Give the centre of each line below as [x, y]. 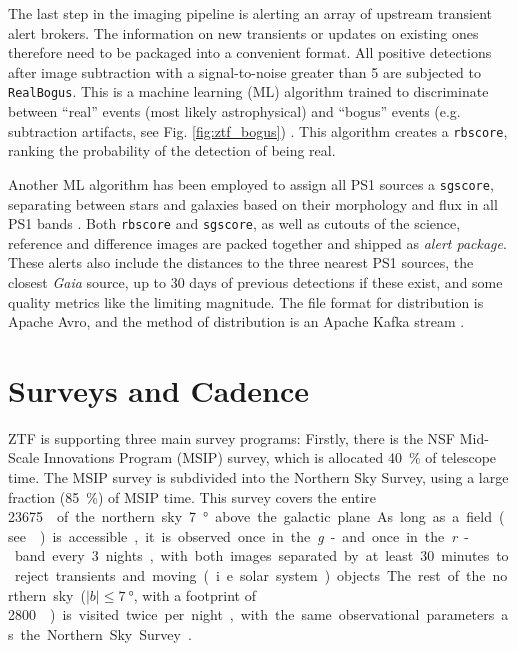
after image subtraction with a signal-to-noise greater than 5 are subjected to [244, 71]
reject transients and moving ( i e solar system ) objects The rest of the [250, 575]
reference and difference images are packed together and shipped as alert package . [257, 242]
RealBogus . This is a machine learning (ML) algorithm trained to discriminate [248, 91]
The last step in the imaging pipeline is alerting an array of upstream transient [250, 13]
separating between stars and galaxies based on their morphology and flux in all [253, 203]
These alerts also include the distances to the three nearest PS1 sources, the [241, 262]
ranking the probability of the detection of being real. [172, 150]
